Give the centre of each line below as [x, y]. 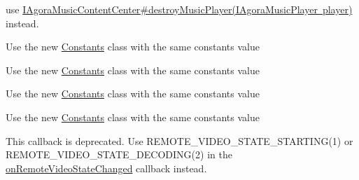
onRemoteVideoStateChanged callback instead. [106, 168]
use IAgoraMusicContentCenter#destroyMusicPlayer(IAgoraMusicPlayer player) [179, 9]
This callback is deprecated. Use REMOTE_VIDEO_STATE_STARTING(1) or [179, 140]
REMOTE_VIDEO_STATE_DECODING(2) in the [119, 154]
